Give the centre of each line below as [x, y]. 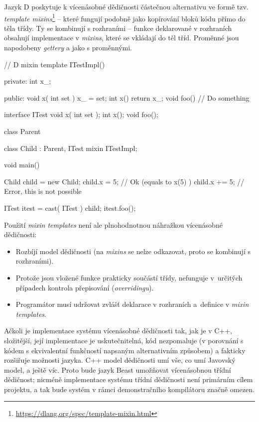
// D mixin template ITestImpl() [55, 64]
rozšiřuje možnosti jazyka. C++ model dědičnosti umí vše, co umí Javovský [120, 360]
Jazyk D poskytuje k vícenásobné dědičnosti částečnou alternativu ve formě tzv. [126, 6]
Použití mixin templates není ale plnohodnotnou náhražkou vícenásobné [113, 224]
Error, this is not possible [43, 191]
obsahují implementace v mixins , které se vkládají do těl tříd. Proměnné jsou [122, 38]
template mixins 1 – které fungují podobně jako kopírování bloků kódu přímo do [125, 17]
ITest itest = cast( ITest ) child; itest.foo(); [70, 208]
